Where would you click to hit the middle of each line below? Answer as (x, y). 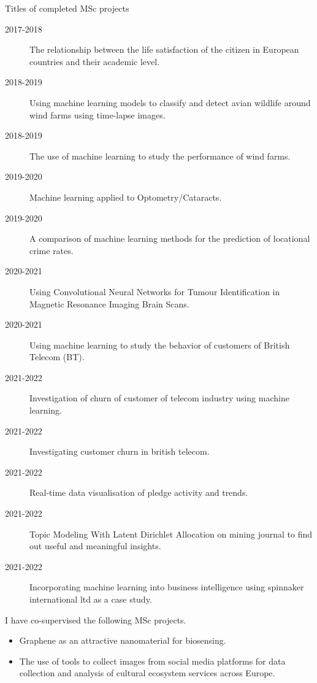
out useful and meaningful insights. (95, 546)
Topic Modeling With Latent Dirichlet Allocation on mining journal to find (171, 534)
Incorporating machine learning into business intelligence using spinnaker (167, 587)
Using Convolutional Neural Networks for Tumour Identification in (155, 291)
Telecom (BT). (57, 357)
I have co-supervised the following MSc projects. (96, 619)
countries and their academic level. (95, 61)
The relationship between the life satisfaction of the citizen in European (164, 49)
